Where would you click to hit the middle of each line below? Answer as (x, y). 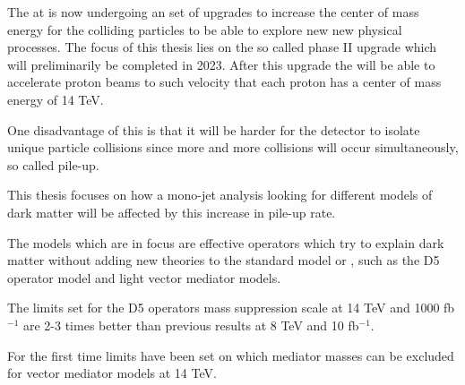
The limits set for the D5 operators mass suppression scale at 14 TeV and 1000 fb (231, 308)
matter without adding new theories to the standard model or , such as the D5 (224, 260)
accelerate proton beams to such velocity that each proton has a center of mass (224, 82)
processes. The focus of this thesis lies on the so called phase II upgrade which (222, 47)
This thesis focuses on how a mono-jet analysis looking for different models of (220, 195)
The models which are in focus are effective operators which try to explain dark (226, 242)
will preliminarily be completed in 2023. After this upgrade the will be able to (221, 64)
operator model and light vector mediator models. (144, 277)
